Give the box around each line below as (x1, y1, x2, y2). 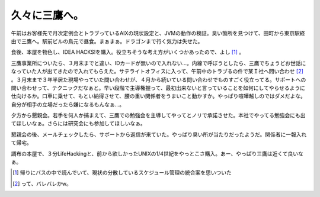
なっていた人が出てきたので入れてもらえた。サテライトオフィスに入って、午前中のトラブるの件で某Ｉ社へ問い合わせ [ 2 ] (11, 68, 303, 75)
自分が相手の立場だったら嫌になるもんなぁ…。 (11, 101, 125, 108)
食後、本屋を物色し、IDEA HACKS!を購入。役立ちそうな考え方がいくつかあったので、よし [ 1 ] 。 (11, 49, 245, 56)
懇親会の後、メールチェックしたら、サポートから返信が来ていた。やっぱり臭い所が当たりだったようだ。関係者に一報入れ (11, 131, 307, 138)
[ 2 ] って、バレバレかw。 (12, 180, 72, 187)
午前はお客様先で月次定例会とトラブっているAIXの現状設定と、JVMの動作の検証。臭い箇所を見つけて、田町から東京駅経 (11, 30, 305, 37)
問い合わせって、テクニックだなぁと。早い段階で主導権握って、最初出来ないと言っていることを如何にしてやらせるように (11, 84, 305, 91)
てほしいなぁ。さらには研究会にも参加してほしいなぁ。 (11, 120, 146, 127)
